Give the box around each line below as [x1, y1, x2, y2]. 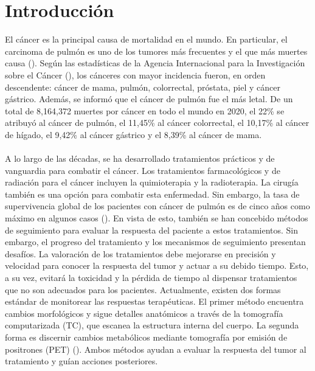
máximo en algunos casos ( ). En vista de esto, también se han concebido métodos [5, 212, 308, 224]
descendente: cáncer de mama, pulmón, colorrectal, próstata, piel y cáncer [5, 80, 280, 93]
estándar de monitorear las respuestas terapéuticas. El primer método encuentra [5, 295, 304, 308]
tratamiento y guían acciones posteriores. [5, 355, 158, 367]
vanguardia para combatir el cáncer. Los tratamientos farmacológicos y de [5, 164, 280, 176]
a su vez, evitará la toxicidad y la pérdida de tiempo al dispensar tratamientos [5, 271, 297, 283]
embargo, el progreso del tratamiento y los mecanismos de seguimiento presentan [5, 235, 306, 248]
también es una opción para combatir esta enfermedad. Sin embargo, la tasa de [5, 187, 300, 200]
